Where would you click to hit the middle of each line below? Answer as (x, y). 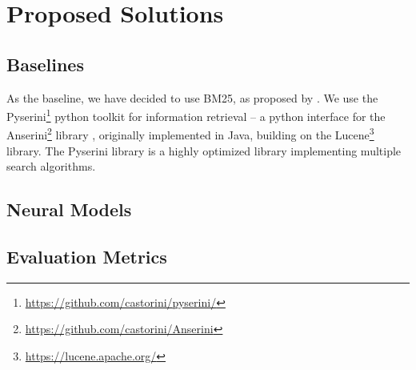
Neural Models (69, 209)
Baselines (45, 64)
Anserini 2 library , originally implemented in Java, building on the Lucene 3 (190, 134)
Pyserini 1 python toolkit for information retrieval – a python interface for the (196, 115)
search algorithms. (51, 166)
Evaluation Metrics (87, 257)
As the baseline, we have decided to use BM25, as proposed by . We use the (192, 97)
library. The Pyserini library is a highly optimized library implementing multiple (204, 150)
